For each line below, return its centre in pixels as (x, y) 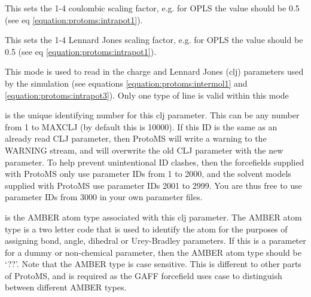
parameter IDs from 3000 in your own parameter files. (104, 197)
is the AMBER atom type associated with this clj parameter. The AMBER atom (153, 217)
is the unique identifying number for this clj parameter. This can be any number (152, 115)
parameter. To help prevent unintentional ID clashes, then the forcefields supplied (155, 162)
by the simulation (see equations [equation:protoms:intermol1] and (126, 83)
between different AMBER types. (66, 287)
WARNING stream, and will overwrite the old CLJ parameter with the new (144, 150)
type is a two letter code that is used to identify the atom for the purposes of (146, 229)
